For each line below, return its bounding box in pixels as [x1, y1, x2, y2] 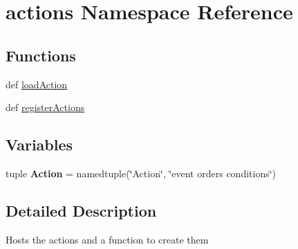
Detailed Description [6, 199, 157, 221]
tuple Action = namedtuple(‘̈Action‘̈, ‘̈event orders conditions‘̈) [6, 166, 277, 180]
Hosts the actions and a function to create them [6, 232, 209, 246]
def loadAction [6, 77, 68, 91]
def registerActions [6, 100, 85, 114]
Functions [6, 44, 76, 66]
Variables [6, 134, 73, 155]
